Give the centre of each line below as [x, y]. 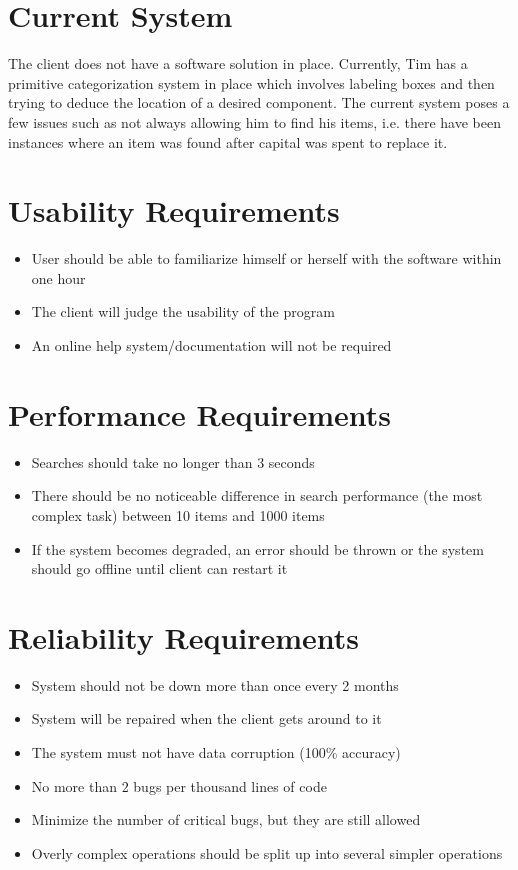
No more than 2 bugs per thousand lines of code [179, 785]
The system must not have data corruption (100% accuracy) [216, 752]
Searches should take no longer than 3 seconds [173, 461]
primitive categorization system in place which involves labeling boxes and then [251, 82]
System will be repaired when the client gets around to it [206, 718]
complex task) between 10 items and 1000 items [178, 514]
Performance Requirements [200, 413]
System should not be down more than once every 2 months [215, 684]
